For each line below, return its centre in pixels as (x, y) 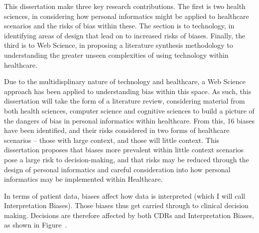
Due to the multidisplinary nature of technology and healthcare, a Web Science (125, 81)
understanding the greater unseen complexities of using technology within (116, 55)
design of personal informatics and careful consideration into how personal (117, 169)
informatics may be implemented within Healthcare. (83, 179)
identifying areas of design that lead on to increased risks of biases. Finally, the (125, 35)
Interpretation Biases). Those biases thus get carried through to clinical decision (126, 205)
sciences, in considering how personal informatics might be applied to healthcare (127, 16)
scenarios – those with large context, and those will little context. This (112, 140)
